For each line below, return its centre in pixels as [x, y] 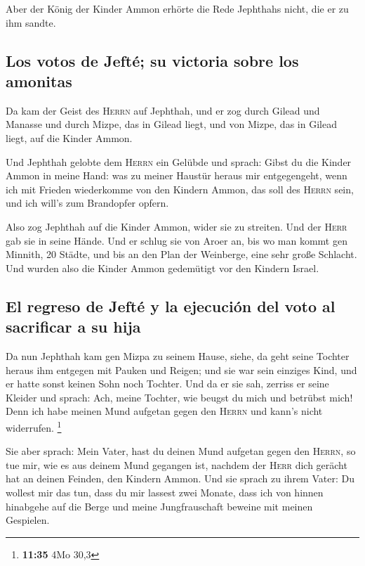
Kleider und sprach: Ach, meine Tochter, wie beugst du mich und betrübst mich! [179, 397]
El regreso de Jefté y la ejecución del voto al [171, 305]
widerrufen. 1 [34, 426]
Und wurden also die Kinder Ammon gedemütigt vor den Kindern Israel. [162, 268]
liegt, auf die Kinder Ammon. [69, 137]
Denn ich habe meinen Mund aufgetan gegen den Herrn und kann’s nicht [164, 411]
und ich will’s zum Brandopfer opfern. [87, 203]
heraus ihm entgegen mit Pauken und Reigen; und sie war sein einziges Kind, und [181, 369]
